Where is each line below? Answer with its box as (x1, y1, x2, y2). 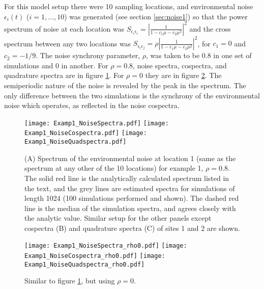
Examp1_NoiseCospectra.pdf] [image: (24, 129, 147, 137)
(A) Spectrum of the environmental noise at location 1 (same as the (24, 152, 236, 163)
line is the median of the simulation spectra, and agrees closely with (24, 202, 236, 213)
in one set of (213, 50, 252, 61)
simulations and (4, 60, 53, 70)
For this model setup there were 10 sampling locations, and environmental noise (4, 1, 253, 11)
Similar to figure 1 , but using (24, 275, 115, 286)
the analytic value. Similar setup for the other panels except (24, 213, 212, 223)
